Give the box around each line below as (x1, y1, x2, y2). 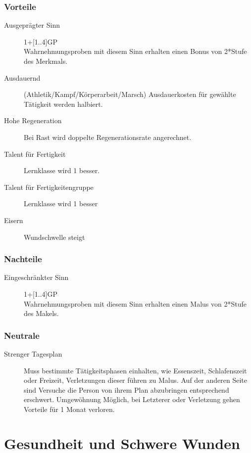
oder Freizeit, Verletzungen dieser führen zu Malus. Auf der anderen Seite (24, 375, 247, 385)
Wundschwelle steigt (24, 231, 85, 242)
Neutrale (4, 329, 40, 341)
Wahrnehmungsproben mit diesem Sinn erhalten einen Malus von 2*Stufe (24, 298, 247, 309)
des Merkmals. (24, 56, 68, 66)
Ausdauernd (4, 72, 41, 83)
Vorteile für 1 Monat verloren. (24, 404, 115, 414)
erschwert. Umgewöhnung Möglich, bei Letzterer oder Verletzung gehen (24, 394, 240, 405)
